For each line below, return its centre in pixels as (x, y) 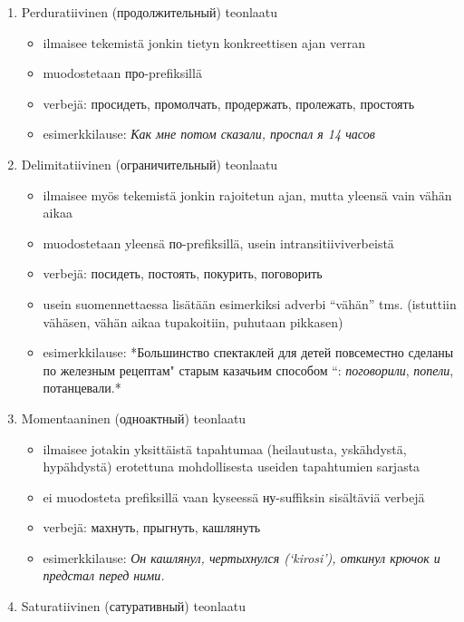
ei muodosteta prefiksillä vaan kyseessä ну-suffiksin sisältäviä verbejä (234, 496)
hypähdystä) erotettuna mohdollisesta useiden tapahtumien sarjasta (232, 466)
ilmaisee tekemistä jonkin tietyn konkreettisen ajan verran (204, 42)
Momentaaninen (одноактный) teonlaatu (134, 418)
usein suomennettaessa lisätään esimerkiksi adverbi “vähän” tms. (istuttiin (250, 303)
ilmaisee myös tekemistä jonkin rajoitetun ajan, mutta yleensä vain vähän (247, 194)
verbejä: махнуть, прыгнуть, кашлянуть (152, 527)
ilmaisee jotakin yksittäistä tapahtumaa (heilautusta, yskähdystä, (225, 448)
